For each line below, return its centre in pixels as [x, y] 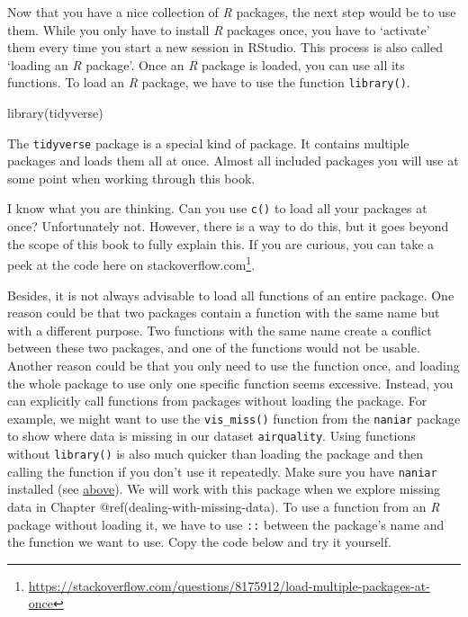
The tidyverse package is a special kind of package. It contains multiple [208, 143]
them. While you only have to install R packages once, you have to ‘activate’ [219, 29]
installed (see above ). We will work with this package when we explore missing [224, 489]
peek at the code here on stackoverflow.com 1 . [131, 263]
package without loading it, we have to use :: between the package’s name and [226, 524]
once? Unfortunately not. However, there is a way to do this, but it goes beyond [228, 226]
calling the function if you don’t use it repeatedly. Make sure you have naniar [222, 471]
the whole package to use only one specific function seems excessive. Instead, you [230, 383]
